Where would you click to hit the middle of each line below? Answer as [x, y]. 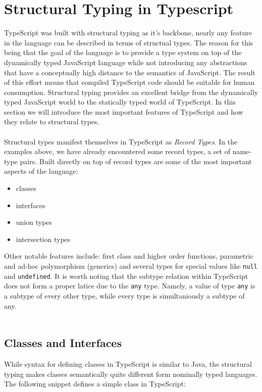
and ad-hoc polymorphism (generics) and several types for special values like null [131, 266]
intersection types [43, 239]
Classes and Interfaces [63, 343]
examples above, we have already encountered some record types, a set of [117, 151]
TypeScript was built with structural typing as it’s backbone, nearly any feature [128, 33]
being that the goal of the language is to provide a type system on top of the [123, 52]
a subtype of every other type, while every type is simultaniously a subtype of [124, 295]
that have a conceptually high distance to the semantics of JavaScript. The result [130, 72]
